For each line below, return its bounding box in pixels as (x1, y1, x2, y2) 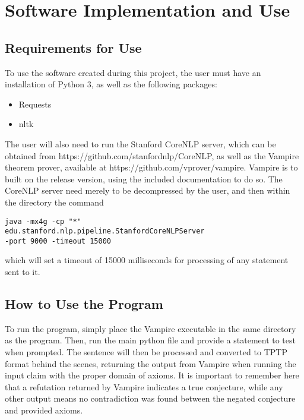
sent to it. (5, 266, 40, 278)
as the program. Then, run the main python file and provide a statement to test (5, 334, 296, 346)
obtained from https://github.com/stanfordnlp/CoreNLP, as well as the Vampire (5, 149, 299, 162)
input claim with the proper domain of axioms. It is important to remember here (5, 369, 299, 381)
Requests (18, 97, 52, 110)
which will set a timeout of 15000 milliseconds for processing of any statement (5, 254, 289, 266)
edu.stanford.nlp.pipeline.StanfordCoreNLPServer (5, 227, 205, 236)
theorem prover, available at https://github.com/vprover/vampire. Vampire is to (5, 161, 298, 173)
